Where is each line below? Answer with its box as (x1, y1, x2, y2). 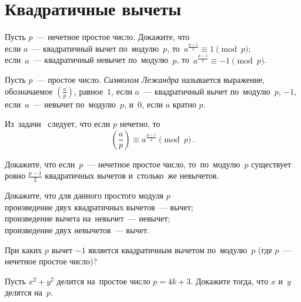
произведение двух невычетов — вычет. (5, 224, 149, 236)
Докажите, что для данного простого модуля (5, 189, 164, 202)
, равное (73, 85, 103, 97)
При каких (5, 243, 42, 256)
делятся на (5, 286, 43, 298)
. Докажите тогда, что (190, 274, 269, 287)
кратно (172, 98, 196, 110)
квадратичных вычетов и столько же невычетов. (45, 169, 219, 182)
